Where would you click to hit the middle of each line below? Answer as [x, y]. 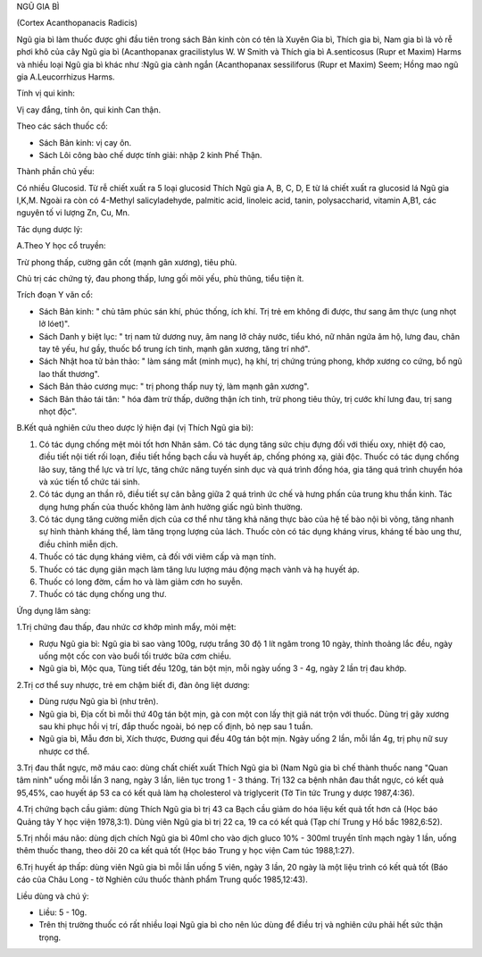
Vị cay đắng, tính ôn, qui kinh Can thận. [89, 109]
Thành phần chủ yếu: [56, 172]
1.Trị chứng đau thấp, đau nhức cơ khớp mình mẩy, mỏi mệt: [126, 627]
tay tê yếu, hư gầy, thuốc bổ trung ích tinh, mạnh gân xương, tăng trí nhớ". [175, 348]
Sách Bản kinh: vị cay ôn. [85, 142]
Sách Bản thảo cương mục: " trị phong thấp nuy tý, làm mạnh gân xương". [174, 386]
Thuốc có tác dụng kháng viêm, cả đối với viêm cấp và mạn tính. [158, 557]
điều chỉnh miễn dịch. [79, 544]
